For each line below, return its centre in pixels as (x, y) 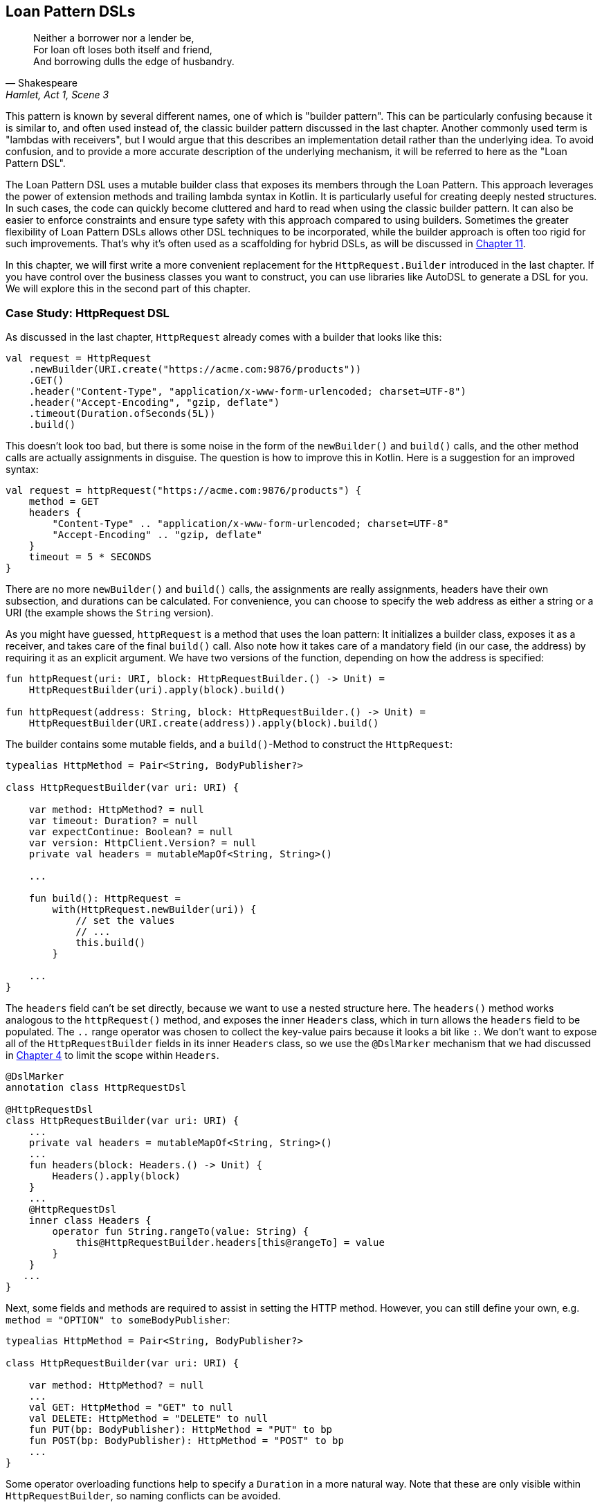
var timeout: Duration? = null (113, 821)
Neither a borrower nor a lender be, (114, 38)
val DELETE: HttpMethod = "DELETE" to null (148, 1419)
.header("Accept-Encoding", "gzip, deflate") (154, 403)
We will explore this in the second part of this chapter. (128, 289)
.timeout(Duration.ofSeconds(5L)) (122, 414)
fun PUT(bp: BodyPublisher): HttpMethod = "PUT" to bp (181, 1430)
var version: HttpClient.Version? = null (143, 843)
